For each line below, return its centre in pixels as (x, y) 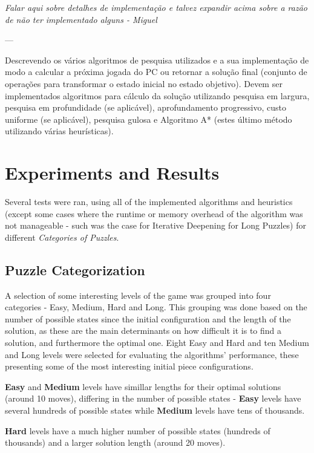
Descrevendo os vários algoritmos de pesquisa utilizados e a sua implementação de (157, 60)
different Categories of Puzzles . (62, 237)
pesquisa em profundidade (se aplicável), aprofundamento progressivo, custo (146, 107)
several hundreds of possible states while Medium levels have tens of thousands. (155, 410)
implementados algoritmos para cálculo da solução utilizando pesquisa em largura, (157, 95)
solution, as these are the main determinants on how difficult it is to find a (143, 331)
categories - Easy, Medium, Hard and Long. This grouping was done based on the (156, 307)
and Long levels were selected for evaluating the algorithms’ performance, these (152, 354)
